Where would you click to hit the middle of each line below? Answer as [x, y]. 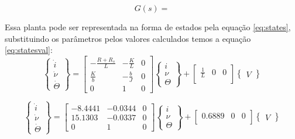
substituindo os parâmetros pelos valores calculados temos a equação [128, 38]
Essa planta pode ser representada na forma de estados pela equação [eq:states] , [148, 27]
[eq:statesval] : [29, 50]
